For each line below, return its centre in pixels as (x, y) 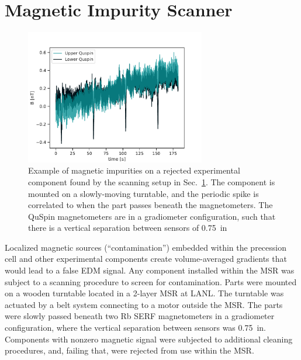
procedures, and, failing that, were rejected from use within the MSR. (129, 350)
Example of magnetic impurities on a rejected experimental (134, 170)
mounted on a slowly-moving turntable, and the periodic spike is (143, 193)
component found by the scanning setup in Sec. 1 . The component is (152, 181)
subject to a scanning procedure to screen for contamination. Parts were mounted (151, 281)
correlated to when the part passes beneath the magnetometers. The (150, 205)
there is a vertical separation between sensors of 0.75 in (128, 228)
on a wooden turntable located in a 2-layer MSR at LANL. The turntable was (144, 293)
